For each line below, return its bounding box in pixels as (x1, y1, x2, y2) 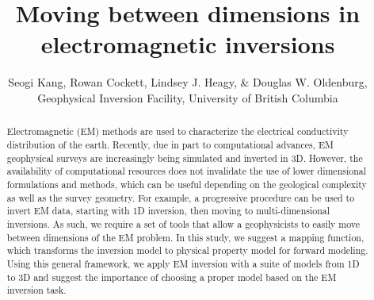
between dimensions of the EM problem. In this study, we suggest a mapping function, (6, 230, 364, 244)
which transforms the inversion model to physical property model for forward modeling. (6, 244, 368, 257)
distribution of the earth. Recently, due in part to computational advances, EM (6, 137, 334, 151)
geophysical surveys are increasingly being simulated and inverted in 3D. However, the (6, 151, 363, 164)
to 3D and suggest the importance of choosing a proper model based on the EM (6, 270, 337, 283)
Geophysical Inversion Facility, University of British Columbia (37, 89, 338, 106)
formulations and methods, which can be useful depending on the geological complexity (6, 177, 367, 190)
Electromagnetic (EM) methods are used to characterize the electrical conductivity (6, 125, 349, 138)
